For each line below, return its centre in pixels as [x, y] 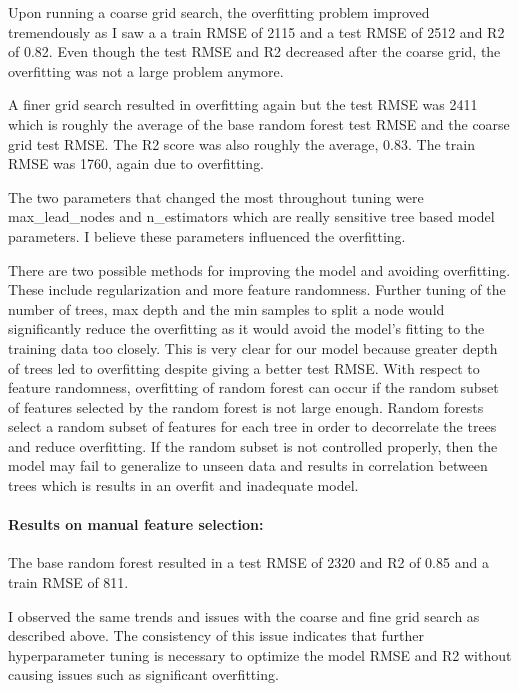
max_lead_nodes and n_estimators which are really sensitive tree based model [251, 216]
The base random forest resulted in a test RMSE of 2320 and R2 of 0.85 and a [248, 562]
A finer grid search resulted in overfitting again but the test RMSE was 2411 [243, 104]
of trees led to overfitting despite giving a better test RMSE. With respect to [244, 367]
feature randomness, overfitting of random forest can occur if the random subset [253, 387]
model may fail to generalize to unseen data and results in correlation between [248, 465]
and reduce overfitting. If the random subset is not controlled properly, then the [253, 445]
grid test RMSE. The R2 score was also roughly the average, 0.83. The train [241, 143]
